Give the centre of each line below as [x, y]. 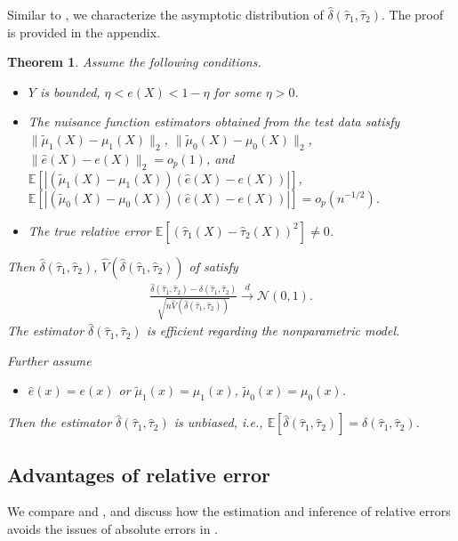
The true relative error [89, 230]
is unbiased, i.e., [218, 422]
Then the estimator [60, 422]
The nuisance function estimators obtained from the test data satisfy [214, 121]
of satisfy [213, 266]
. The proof [412, 14]
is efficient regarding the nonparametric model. [273, 331]
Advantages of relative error [139, 474]
